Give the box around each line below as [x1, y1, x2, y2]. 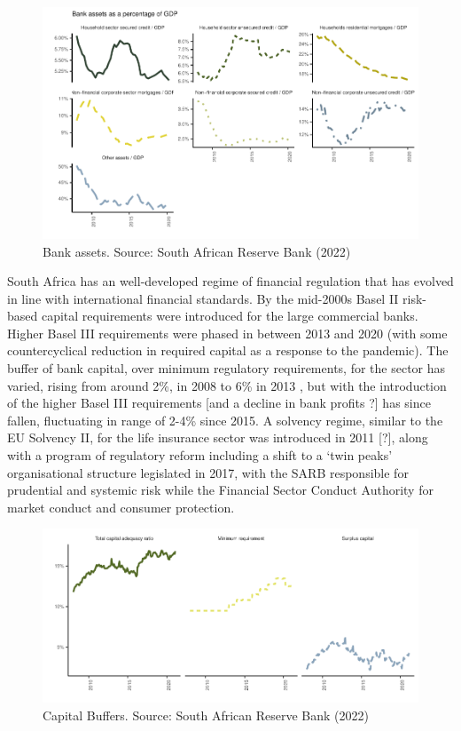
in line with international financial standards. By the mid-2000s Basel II [7, 289, 399, 307]
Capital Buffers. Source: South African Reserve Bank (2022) [43, 705, 370, 724]
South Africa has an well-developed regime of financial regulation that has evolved [7, 272, 454, 290]
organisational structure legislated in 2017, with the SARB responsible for [7, 463, 409, 481]
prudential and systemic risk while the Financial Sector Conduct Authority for [7, 481, 434, 499]
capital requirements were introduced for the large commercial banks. [41, 306, 418, 325]
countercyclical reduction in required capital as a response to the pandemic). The [7, 341, 449, 360]
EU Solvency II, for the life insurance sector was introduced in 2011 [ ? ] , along [7, 428, 428, 447]
